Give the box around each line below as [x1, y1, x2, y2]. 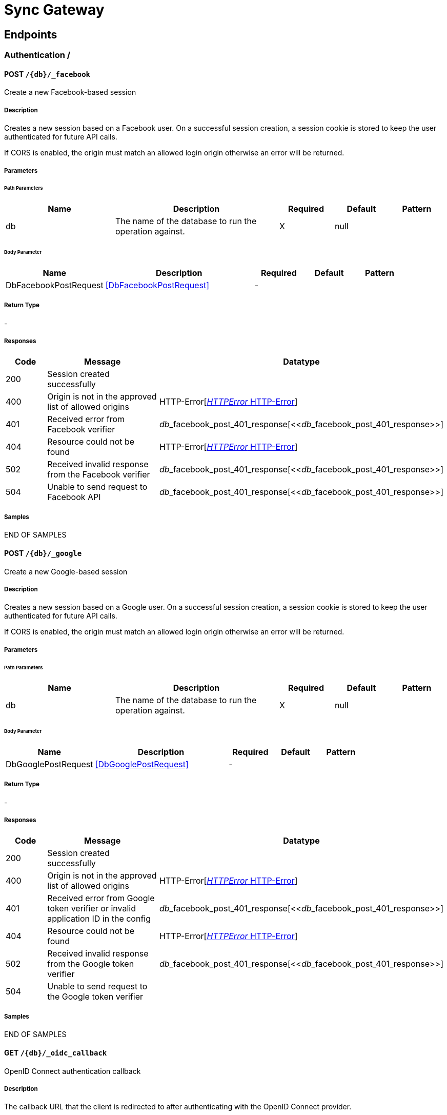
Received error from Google [47, 892, 155, 903]
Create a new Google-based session [4, 567, 128, 576]
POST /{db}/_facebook [4, 69, 91, 78]
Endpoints [4, 28, 57, 41]
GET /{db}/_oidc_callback [4, 1048, 107, 1057]
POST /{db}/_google [4, 548, 82, 557]
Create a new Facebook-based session [4, 88, 136, 97]
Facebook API [47, 491, 101, 502]
